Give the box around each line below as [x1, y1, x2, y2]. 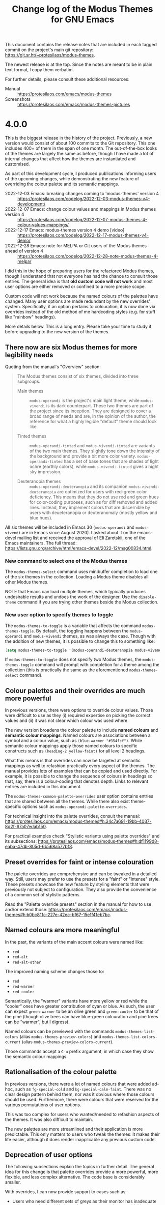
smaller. [5, 1179, 21, 1185]
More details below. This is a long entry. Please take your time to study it [5, 323, 152, 330]
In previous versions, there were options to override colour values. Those [5, 707, 153, 713]
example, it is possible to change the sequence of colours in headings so [5, 773, 153, 779]
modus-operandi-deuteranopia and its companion [29, 483, 128, 489]
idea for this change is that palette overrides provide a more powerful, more [5, 1169, 159, 1175]
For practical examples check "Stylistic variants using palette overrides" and [5, 833, 160, 839]
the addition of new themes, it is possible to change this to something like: [5, 638, 155, 644]
